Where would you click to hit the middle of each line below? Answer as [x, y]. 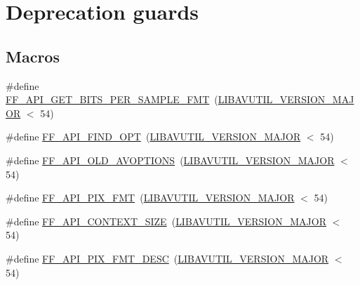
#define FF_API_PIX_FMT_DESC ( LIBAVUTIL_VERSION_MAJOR [167, 258]
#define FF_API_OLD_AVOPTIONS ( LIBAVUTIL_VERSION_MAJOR [170, 160]
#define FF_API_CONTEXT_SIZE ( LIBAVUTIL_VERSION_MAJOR [166, 221]
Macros [33, 56]
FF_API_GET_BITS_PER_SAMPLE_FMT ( [112, 99]
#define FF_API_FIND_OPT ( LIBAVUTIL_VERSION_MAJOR [153, 137]
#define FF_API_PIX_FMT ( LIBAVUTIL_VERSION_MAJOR [150, 198]
